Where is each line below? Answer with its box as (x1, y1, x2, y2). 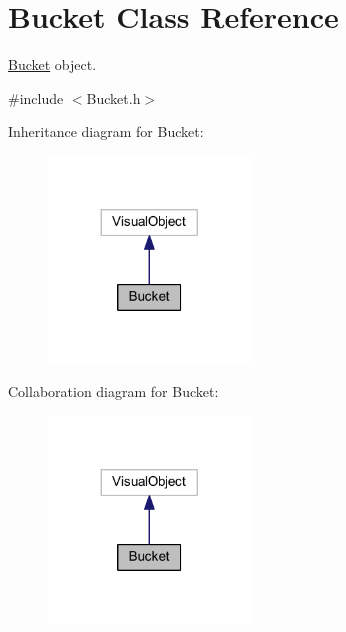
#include (8, 87, 64, 108)
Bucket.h (86, 87, 141, 108)
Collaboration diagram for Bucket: (8, 381, 219, 402)
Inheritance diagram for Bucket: (8, 121, 204, 142)
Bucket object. (8, 54, 97, 75)
